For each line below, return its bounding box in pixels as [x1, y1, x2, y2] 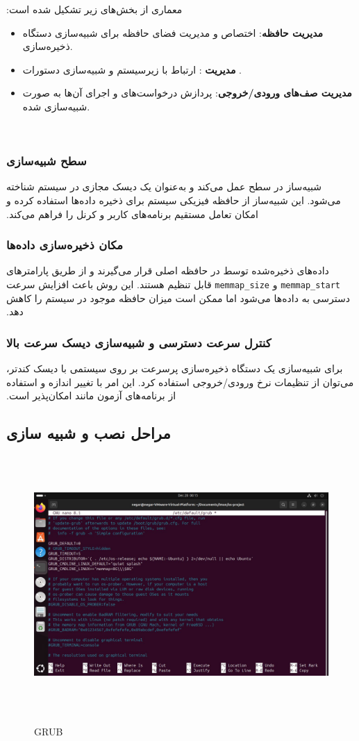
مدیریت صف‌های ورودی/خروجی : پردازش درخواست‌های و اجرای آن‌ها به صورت [22, 85, 352, 100]
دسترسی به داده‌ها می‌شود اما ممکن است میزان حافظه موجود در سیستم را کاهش [6, 290, 350, 305]
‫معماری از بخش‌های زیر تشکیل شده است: [6, 2, 183, 16]
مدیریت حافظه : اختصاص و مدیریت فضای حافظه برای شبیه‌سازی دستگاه [22, 25, 324, 40]
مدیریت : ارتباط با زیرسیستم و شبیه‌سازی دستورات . [22, 62, 242, 76]
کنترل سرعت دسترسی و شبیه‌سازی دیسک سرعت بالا [6, 333, 272, 351]
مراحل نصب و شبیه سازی [6, 422, 171, 444]
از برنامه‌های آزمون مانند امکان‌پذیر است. [6, 388, 176, 403]
